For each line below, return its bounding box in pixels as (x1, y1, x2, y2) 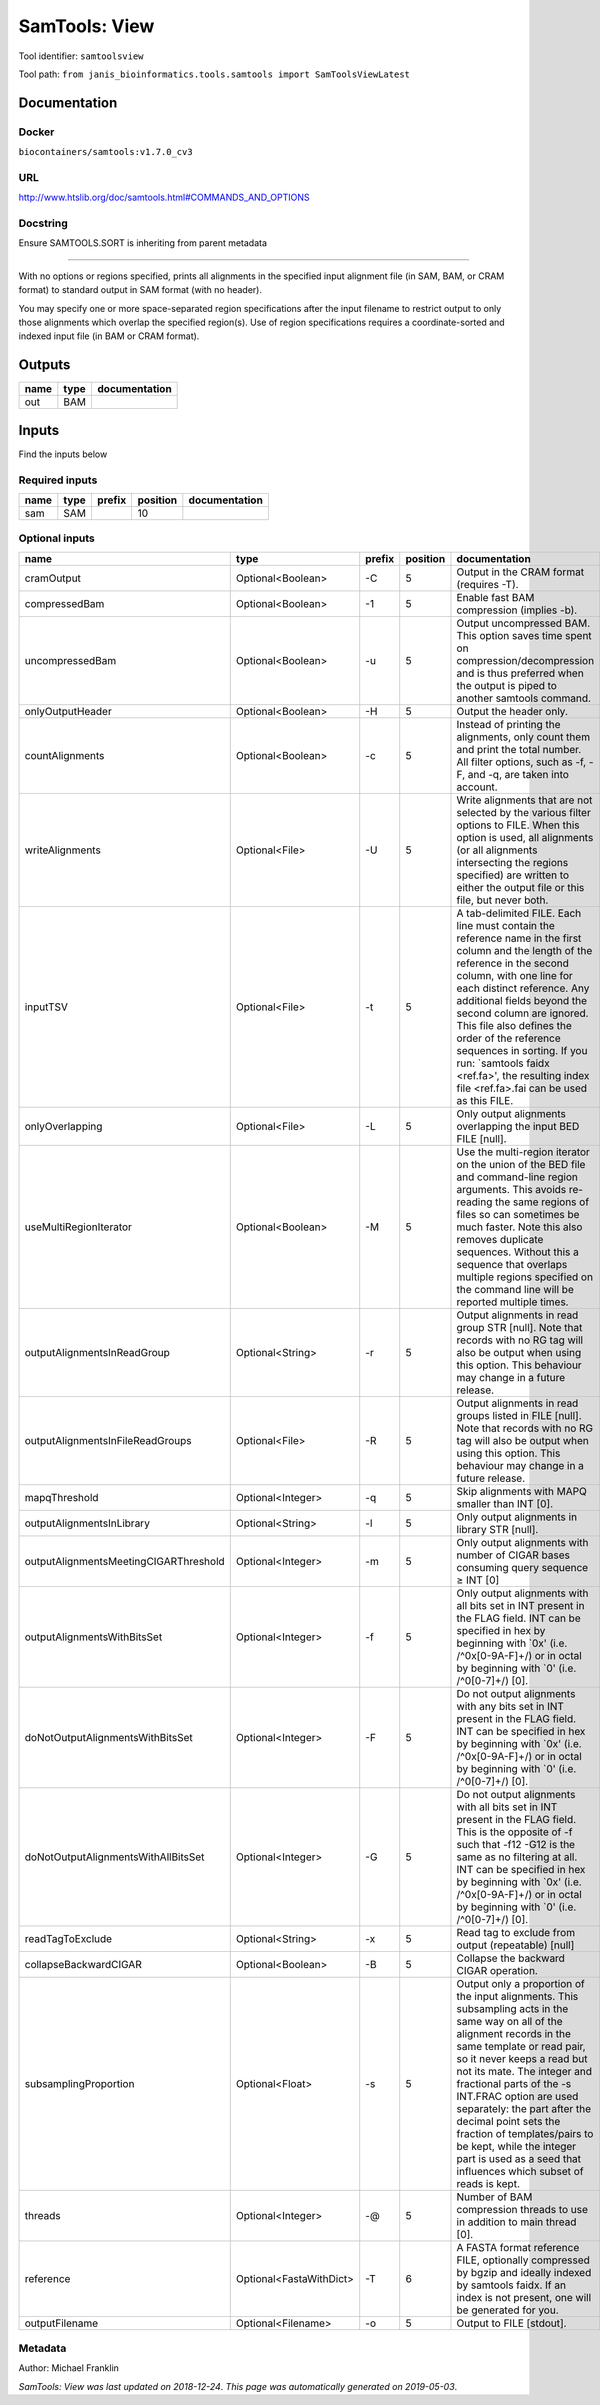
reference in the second (456, 956, 570, 970)
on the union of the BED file (456, 1157, 586, 1171)
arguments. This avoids (456, 1182, 567, 1196)
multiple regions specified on (456, 1270, 594, 1284)
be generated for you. (456, 2303, 559, 2317)
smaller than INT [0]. (456, 1496, 554, 1510)
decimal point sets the (456, 2114, 561, 2128)
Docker (18, 125, 55, 139)
